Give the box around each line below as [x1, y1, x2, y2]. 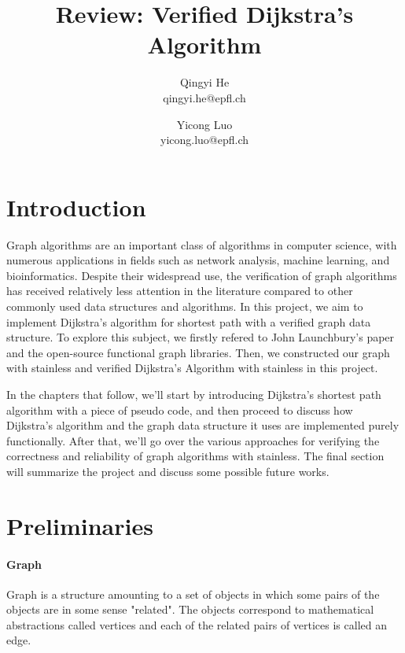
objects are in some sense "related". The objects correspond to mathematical [6, 601, 374, 618]
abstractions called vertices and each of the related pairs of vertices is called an [6, 616, 387, 633]
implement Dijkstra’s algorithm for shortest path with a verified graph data [6, 313, 371, 330]
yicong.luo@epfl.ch [160, 131, 249, 148]
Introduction [6, 190, 146, 223]
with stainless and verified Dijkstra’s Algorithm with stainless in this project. [6, 360, 378, 376]
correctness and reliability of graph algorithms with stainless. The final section [6, 448, 385, 464]
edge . [6, 632, 31, 648]
